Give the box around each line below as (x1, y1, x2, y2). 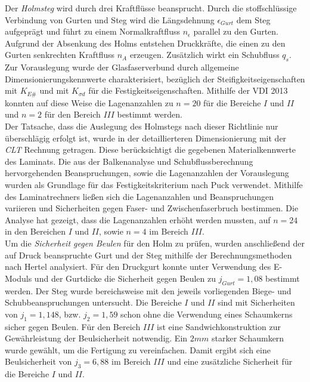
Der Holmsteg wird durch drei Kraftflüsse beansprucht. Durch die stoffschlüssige (5, 2, 297, 14)
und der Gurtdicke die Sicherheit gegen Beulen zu (34, 272, 216, 284)
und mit (39, 84, 69, 97)
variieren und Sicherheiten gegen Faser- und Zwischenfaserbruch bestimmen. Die (5, 202, 299, 214)
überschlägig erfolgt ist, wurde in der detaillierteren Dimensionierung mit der (5, 131, 287, 144)
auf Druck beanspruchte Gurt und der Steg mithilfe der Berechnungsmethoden (5, 248, 292, 261)
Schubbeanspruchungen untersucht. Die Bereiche (5, 296, 182, 309)
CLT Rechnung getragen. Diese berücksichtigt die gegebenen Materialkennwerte (5, 143, 296, 156)
